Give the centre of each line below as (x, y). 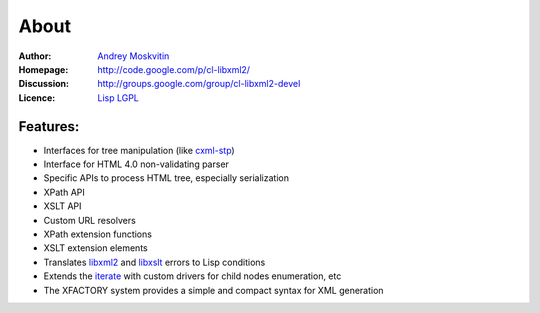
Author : (35, 56)
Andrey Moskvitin (133, 56)
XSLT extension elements (96, 248)
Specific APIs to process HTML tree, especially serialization (166, 178)
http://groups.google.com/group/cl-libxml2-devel (199, 84)
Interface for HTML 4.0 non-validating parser (136, 164)
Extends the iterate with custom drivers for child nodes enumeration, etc (192, 276)
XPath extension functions (97, 234)
